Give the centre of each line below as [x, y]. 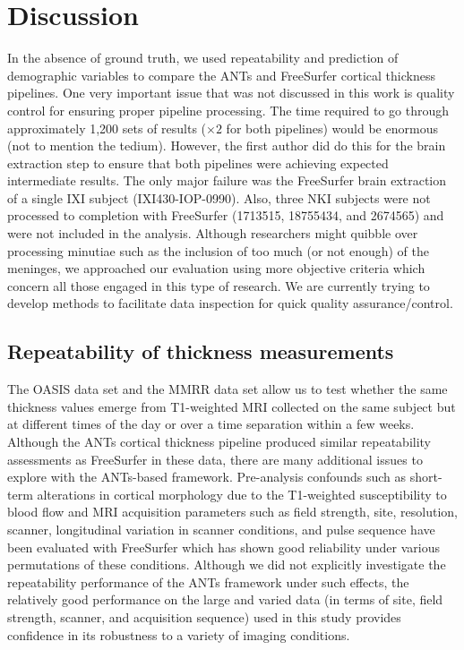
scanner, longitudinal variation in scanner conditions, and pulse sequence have [221, 529]
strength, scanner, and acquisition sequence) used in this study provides [204, 616]
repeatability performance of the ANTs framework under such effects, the [208, 582]
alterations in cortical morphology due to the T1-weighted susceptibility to [242, 494]
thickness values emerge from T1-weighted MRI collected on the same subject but [232, 406]
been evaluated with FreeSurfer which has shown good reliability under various [223, 547]
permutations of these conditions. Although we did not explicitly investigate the [227, 564]
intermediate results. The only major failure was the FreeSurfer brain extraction [227, 180]
